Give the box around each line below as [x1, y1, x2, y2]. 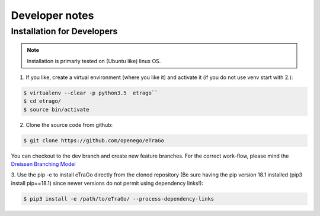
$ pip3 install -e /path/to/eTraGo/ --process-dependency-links [23, 195, 215, 202]
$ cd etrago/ [23, 98, 62, 104]
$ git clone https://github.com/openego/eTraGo [23, 137, 164, 144]
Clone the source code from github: [25, 121, 113, 128]
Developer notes [11, 9, 94, 22]
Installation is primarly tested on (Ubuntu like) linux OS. [27, 57, 161, 64]
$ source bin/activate [23, 106, 89, 113]
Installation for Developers [11, 26, 118, 37]
